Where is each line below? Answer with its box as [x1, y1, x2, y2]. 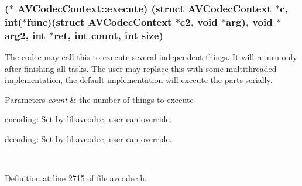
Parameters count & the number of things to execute [5, 93, 194, 105]
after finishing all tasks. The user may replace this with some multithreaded [5, 62, 277, 74]
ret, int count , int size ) [54, 27, 163, 42]
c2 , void [180, 14, 218, 29]
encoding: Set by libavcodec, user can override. [5, 113, 172, 125]
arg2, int [5, 27, 46, 42]
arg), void [226, 14, 273, 29]
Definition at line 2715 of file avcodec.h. [5, 172, 147, 184]
